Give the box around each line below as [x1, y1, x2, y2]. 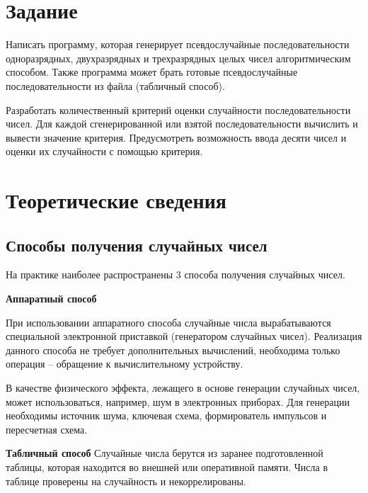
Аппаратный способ [6, 291, 97, 306]
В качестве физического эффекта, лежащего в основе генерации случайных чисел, [6, 380, 360, 395]
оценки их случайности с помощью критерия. [6, 144, 203, 159]
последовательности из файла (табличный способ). [6, 78, 225, 93]
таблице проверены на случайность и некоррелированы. [6, 473, 246, 488]
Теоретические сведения [6, 186, 226, 215]
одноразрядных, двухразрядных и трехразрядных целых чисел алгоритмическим [6, 50, 351, 65]
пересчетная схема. [6, 421, 88, 436]
